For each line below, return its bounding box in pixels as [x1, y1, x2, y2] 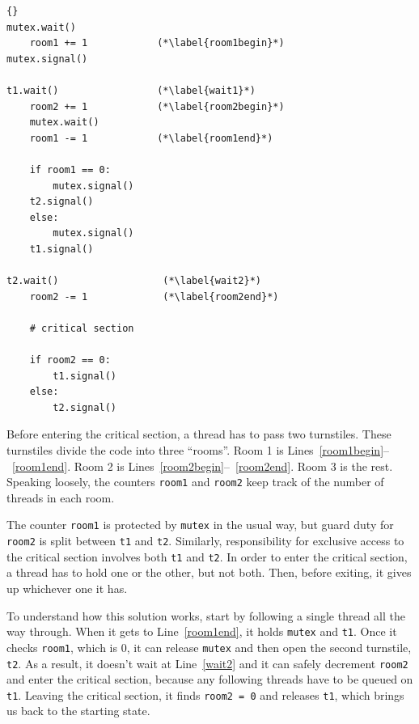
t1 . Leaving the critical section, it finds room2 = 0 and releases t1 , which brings [6, 686, 404, 703]
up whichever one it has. [6, 580, 128, 597]
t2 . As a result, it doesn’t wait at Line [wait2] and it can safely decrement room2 [6, 654, 408, 671]
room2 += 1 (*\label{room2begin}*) [29, 100, 285, 112]
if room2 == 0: [29, 354, 111, 366]
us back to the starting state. [6, 702, 150, 719]
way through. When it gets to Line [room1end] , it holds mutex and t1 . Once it [6, 623, 397, 640]
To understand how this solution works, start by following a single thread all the [6, 607, 405, 624]
